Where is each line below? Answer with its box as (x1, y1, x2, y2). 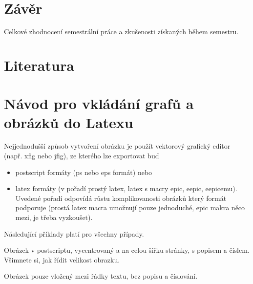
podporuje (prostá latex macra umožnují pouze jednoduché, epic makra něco (15, 202, 245, 213)
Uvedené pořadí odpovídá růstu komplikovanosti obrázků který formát (15, 193, 227, 203)
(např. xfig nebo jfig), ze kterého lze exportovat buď (4, 151, 159, 160)
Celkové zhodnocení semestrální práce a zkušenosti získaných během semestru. (4, 26, 239, 37)
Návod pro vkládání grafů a (4, 93, 194, 113)
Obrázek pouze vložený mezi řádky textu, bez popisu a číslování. (4, 271, 198, 281)
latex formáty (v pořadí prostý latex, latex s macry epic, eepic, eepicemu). (15, 183, 237, 194)
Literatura (4, 55, 74, 75)
